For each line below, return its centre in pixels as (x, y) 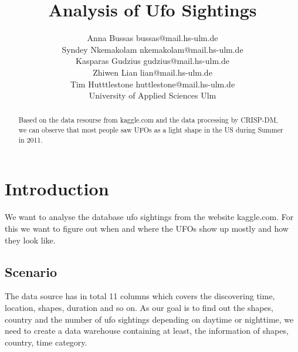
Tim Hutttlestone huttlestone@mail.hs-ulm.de (153, 84)
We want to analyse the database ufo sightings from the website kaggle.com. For (149, 217)
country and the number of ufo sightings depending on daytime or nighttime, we (149, 319)
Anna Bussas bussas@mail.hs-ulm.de (153, 38)
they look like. (30, 240)
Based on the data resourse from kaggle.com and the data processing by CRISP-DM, (148, 120)
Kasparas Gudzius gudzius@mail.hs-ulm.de (153, 61)
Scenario (31, 271)
